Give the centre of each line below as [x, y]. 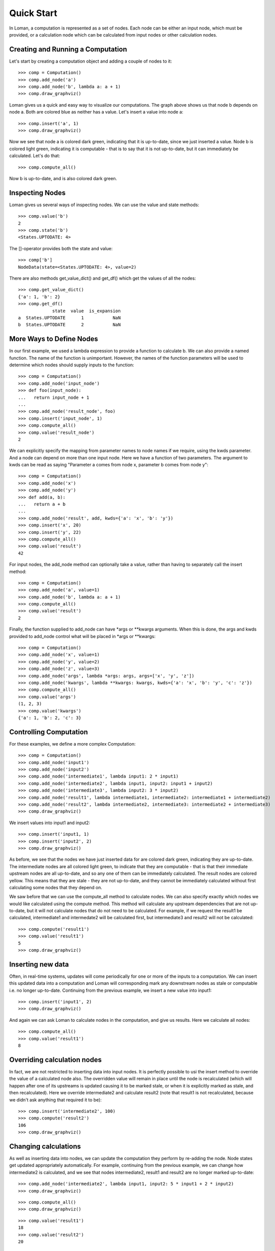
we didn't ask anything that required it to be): [55, 1100]
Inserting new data [39, 964]
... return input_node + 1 [54, 397]
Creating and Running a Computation [68, 49]
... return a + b [42, 504]
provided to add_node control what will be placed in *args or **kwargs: [82, 636]
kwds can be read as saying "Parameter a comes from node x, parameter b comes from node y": [109, 465]
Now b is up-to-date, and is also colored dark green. [63, 178]
